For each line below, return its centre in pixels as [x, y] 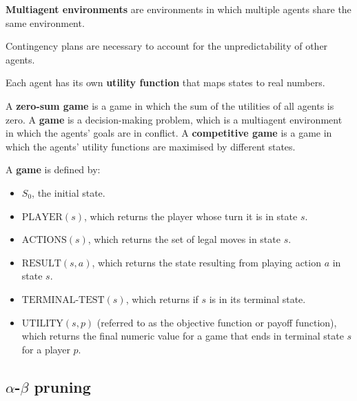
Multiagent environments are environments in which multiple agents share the [178, 9]
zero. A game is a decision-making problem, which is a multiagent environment [174, 119]
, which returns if [162, 299]
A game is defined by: [53, 169]
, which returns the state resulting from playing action [206, 262]
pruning [62, 386]
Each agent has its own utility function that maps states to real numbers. [165, 82]
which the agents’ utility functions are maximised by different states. [151, 146]
